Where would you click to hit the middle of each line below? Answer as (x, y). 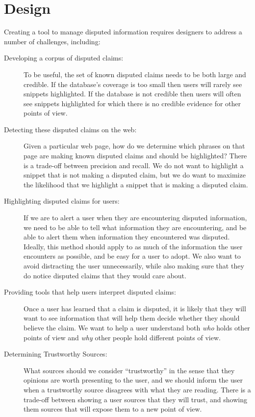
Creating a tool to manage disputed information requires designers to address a (123, 32)
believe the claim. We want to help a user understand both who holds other (137, 327)
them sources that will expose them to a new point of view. (113, 409)
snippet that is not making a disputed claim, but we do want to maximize (135, 175)
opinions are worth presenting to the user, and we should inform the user (133, 380)
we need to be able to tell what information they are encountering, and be (135, 227)
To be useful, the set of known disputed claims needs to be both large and (135, 74)
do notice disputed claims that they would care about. (105, 275)
